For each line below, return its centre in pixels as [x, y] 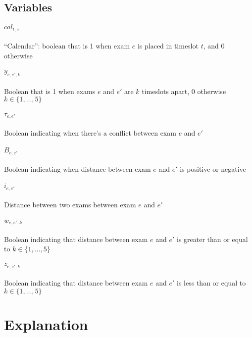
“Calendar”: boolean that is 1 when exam [67, 46]
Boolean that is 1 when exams [50, 91]
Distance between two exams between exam [70, 205]
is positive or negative [213, 169]
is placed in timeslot [168, 46]
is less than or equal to [211, 283]
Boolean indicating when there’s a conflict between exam [90, 132]
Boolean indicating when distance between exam [77, 169]
